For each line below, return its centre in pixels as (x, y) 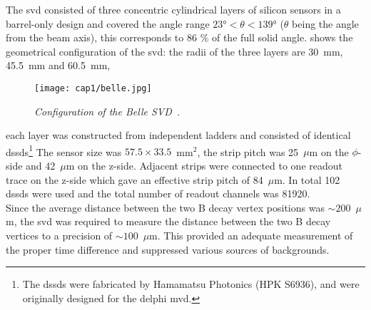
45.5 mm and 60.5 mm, (58, 65)
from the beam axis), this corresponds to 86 (101, 37)
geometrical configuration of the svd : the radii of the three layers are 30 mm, (174, 51)
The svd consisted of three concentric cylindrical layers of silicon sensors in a (173, 9)
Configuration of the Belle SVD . (107, 111)
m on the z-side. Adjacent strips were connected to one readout (204, 166)
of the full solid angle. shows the (282, 37)
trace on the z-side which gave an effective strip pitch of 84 (134, 179)
